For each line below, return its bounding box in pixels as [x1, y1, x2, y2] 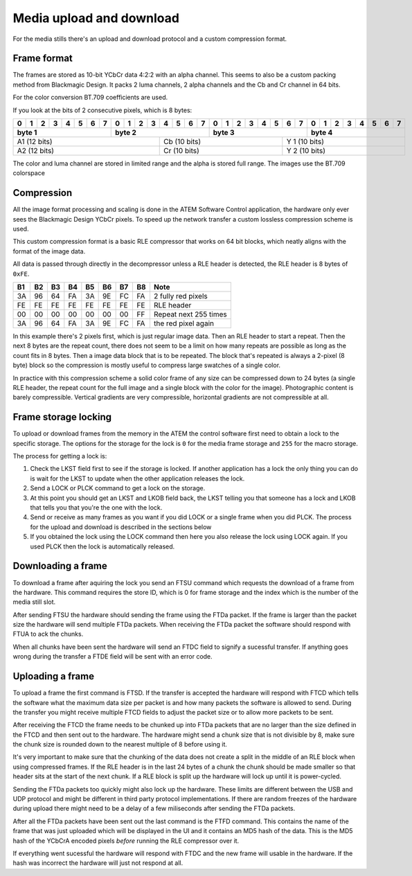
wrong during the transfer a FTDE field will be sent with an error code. [12, 652, 213, 661]
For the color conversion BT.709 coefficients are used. [12, 93, 168, 102]
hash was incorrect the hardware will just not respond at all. [12, 859, 183, 867]
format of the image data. [12, 247, 86, 256]
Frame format [12, 53, 73, 64]
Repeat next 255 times [153, 310, 228, 319]
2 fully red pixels [153, 292, 208, 301]
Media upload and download [12, 10, 180, 26]
